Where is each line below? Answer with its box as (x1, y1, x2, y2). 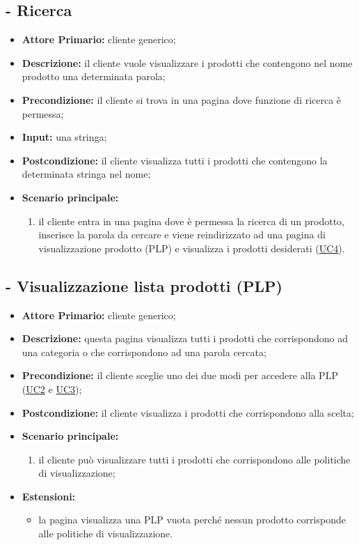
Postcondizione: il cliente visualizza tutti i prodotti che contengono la (22, 153, 328, 167)
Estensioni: (22, 489, 76, 503)
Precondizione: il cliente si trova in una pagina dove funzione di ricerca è (22, 92, 342, 107)
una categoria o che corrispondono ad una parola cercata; (22, 344, 266, 359)
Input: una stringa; (22, 130, 107, 144)
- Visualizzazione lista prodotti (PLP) (6, 275, 282, 296)
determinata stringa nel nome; (22, 167, 151, 181)
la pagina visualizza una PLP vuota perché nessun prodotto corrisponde (38, 512, 346, 527)
